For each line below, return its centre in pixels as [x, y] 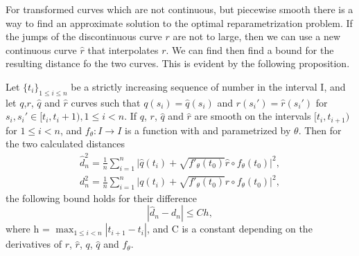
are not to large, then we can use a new [257, 36]
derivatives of [34, 244]
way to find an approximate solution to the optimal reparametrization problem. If [179, 22]
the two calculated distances [65, 144]
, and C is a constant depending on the [229, 229]
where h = [28, 229]
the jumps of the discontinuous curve [84, 36]
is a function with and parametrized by [208, 130]
